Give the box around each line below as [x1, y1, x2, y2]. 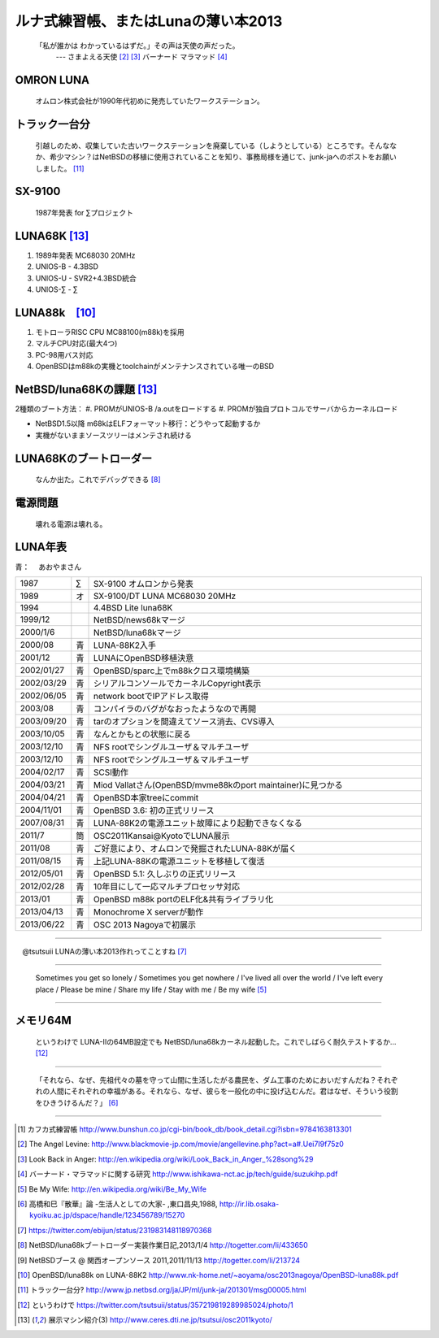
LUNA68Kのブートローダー [15, 451, 153, 465]
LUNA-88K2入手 [93, 639, 157, 650]
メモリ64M [15, 1014, 72, 1027]
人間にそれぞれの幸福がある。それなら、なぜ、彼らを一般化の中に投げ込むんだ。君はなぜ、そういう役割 [49, 1086, 398, 1097]
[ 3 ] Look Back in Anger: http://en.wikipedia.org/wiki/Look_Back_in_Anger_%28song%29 [17, 1154, 314, 1164]
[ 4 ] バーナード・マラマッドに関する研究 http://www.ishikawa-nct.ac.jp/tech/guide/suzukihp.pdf [17, 1169, 338, 1179]
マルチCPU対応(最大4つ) [35, 338, 118, 349]
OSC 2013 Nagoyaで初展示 [93, 919, 197, 930]
